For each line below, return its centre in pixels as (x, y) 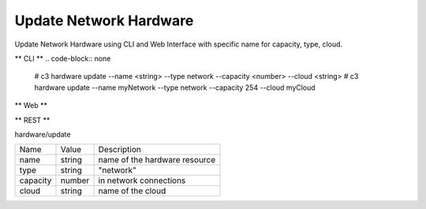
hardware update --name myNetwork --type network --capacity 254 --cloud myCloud (175, 88)
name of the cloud (132, 191)
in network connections (142, 181)
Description (120, 150)
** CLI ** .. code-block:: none (63, 58)
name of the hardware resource (157, 160)
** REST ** (32, 120)
